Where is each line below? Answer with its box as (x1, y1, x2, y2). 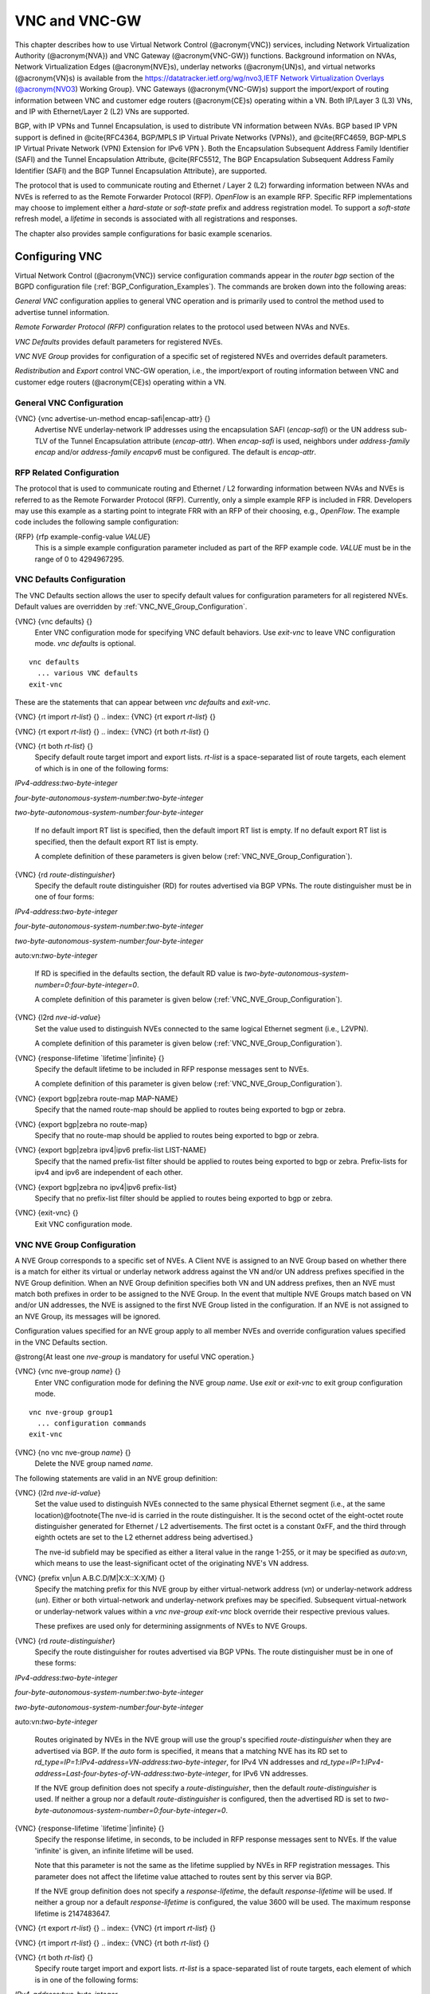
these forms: (34, 1658, 76, 1668)
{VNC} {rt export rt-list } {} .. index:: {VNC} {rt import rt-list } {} (14, 1923, 217, 1933)
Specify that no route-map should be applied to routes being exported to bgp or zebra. (34, 1131, 319, 1140)
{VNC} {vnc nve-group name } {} (14, 1366, 121, 1376)
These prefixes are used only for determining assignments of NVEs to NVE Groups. (34, 1622, 308, 1631)
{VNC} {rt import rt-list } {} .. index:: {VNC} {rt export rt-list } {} (14, 712, 217, 722)
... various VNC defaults (37, 668, 139, 678)
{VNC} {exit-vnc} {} (14, 1208, 79, 1218)
